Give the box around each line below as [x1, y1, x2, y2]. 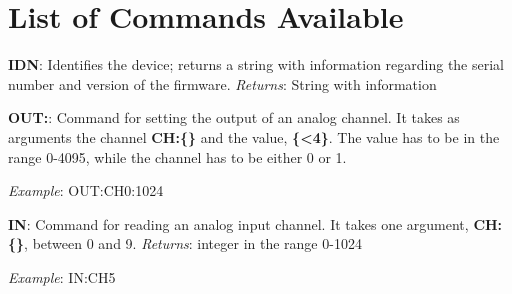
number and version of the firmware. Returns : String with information [8, 73, 437, 94]
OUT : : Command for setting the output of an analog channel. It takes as [8, 107, 460, 128]
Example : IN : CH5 [8, 266, 116, 287]
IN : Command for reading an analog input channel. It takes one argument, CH [8, 213, 498, 234]
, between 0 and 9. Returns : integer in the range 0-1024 [24, 233, 362, 254]
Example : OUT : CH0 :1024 [8, 180, 164, 201]
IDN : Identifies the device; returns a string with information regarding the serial [8, 54, 505, 75]
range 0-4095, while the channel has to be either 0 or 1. [8, 146, 347, 167]
